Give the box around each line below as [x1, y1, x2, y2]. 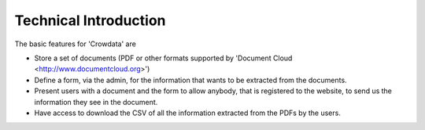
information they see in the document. [34, 97, 158, 107]
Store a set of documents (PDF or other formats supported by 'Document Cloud [34, 53, 293, 63]
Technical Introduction [14, 12, 166, 29]
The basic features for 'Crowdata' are [14, 39, 137, 49]
